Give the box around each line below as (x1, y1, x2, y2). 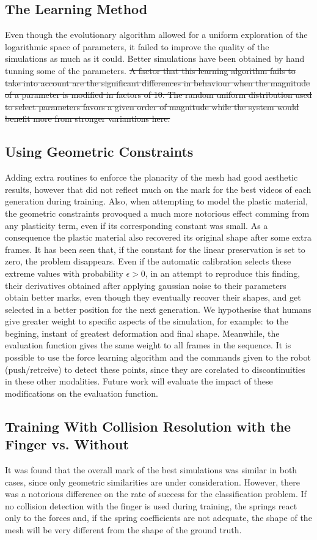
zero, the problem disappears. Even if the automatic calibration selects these (5, 255, 291, 268)
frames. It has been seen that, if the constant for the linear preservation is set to (5, 242, 305, 255)
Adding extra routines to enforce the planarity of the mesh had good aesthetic (5, 171, 298, 184)
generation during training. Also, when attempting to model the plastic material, (5, 195, 308, 208)
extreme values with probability (5, 266, 123, 279)
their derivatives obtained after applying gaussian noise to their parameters (5, 279, 286, 291)
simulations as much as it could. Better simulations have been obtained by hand (5, 52, 305, 65)
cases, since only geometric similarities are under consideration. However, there (5, 475, 300, 488)
